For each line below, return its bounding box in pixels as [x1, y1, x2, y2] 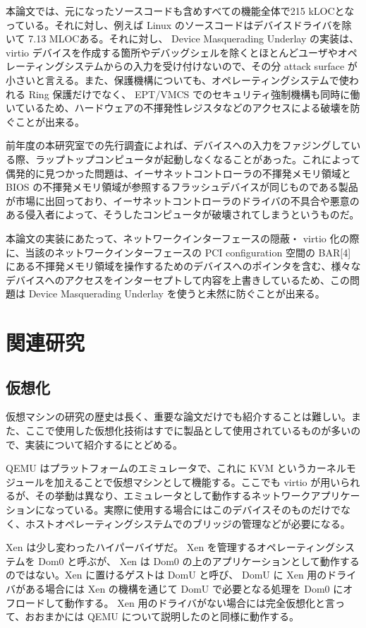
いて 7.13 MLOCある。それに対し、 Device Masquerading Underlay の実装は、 [6, 31, 360, 46]
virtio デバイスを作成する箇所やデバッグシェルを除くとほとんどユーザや [6, 45, 338, 59]
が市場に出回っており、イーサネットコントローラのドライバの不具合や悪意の [6, 193, 360, 208]
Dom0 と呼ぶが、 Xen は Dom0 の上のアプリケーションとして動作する [38, 553, 360, 568]
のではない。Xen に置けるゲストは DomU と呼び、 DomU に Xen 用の [6, 567, 327, 582]
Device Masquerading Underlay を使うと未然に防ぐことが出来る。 [28, 286, 325, 301]
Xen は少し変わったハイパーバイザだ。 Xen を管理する [6, 540, 257, 555]
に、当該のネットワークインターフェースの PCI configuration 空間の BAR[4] [6, 244, 351, 259]
